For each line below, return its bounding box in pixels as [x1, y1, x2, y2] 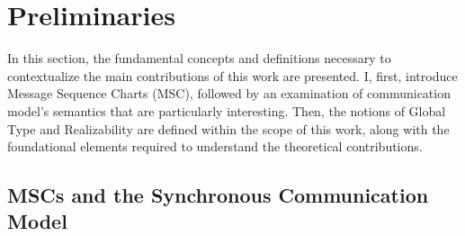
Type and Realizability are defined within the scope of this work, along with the [7, 119, 450, 138]
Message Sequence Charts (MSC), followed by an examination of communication [7, 84, 451, 103]
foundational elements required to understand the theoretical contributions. [7, 137, 423, 156]
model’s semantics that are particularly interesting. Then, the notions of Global [7, 101, 446, 120]
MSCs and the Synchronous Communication [7, 181, 429, 209]
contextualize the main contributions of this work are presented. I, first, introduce [7, 66, 458, 85]
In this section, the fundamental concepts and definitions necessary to [7, 49, 391, 68]
